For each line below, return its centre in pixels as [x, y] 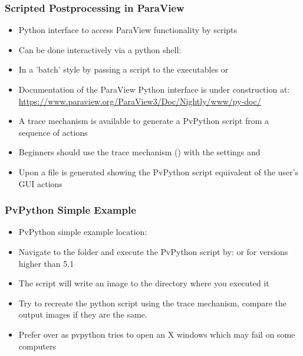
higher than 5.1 [46, 263]
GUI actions [40, 183]
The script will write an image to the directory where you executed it [144, 283]
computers [37, 346]
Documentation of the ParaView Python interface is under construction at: [154, 89]
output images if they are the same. [83, 314]
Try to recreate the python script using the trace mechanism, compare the [153, 303]
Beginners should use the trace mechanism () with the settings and [139, 152]
